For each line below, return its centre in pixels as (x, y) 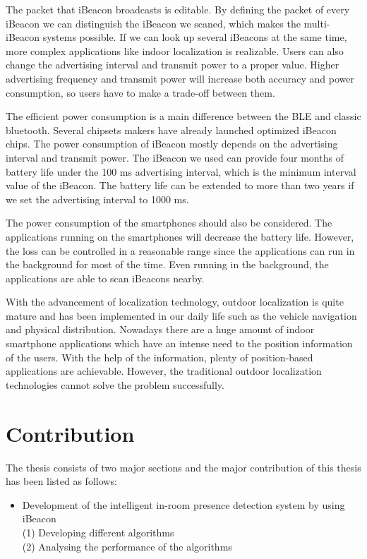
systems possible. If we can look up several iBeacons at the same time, (195, 37)
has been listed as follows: (61, 481)
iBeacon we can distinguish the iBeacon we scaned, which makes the (153, 23)
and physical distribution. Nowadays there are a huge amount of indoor (160, 329)
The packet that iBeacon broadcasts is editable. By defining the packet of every (178, 9)
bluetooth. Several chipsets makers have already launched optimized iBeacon (171, 130)
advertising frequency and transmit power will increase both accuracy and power (180, 78)
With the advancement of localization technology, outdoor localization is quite (175, 302)
